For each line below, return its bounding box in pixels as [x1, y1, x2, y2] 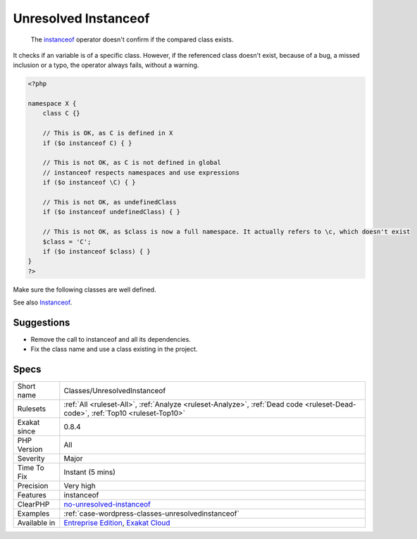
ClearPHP [17, 500, 50, 509]
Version [17, 445, 43, 454]
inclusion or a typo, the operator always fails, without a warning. [13, 61, 199, 70]
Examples [17, 509, 50, 519]
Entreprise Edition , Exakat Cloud [63, 518, 170, 528]
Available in [17, 518, 56, 528]
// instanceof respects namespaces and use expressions [42, 168, 240, 176]
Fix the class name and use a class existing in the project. [30, 345, 198, 354]
